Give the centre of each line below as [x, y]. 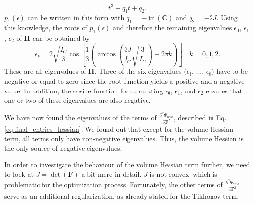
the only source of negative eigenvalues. [63, 148]
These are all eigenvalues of [45, 71]
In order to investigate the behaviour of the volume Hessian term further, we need [127, 164]
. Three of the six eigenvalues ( [140, 71]
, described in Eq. [200, 118]
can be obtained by [61, 37]
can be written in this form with [76, 17]
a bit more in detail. [111, 174]
